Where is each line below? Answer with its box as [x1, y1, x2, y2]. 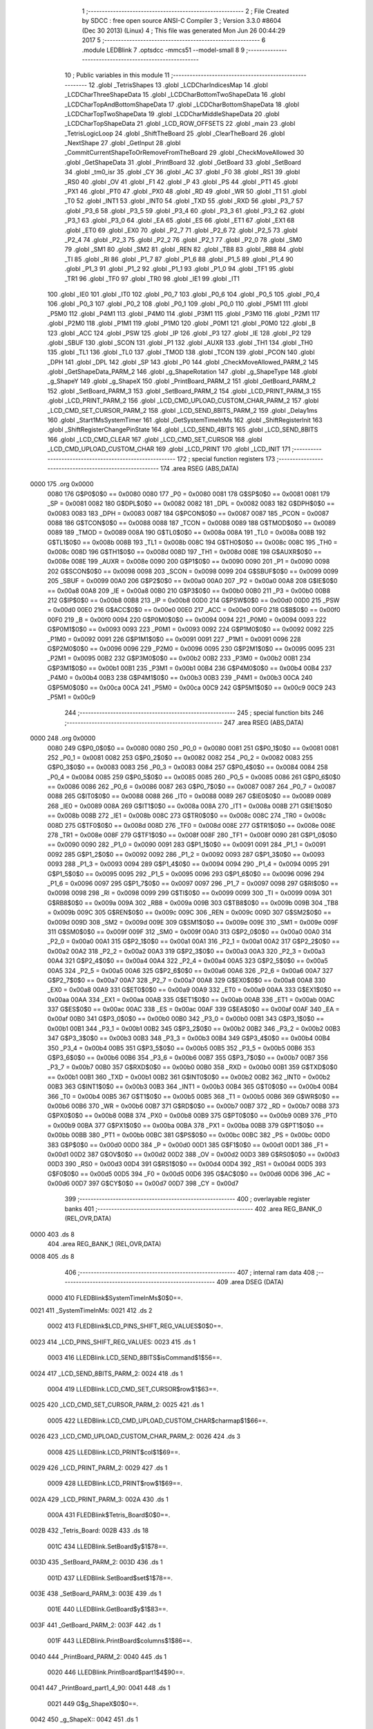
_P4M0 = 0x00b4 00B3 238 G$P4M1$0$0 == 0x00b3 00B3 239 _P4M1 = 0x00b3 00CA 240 [47, 674, 313, 682]
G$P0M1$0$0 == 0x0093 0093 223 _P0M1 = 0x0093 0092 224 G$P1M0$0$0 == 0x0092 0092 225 [47, 625, 334, 634]
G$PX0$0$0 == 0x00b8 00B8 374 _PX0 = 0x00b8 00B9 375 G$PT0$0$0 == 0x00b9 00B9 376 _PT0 [47, 1111, 338, 1120]
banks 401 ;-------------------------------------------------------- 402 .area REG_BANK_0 [64, 1204, 323, 1213]
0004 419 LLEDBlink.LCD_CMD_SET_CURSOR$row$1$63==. [47, 1385, 219, 1393]
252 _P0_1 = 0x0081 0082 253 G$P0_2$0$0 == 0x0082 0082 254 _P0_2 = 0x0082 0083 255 [47, 753, 314, 761]
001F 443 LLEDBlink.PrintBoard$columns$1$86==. [47, 1636, 193, 1645]
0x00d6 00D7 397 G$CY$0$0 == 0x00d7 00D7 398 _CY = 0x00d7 [47, 1179, 239, 1187]
